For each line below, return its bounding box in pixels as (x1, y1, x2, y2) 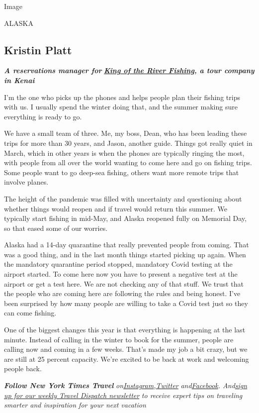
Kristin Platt (4, 42, 72, 57)
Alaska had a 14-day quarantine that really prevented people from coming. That (4, 239, 249, 250)
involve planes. (4, 177, 49, 187)
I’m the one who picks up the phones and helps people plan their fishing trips (4, 92, 240, 102)
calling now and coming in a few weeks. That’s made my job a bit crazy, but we (4, 344, 248, 354)
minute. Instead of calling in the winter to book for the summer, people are (4, 334, 234, 344)
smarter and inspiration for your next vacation (4, 400, 146, 410)
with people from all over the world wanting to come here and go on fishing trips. (4, 157, 252, 168)
